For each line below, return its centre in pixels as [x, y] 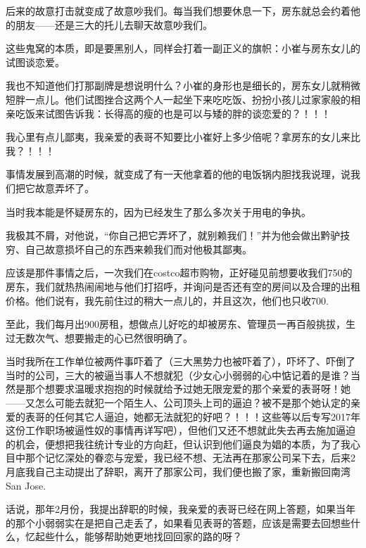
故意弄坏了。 [64, 187]
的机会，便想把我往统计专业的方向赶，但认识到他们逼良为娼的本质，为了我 [178, 444]
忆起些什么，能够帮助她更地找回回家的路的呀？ [133, 536]
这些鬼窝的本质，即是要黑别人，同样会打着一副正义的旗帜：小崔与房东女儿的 [183, 48]
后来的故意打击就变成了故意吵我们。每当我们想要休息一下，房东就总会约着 [178, 11]
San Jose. [26, 485]
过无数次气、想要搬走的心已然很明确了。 [99, 337]
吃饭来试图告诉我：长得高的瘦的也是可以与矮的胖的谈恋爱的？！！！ [173, 113]
